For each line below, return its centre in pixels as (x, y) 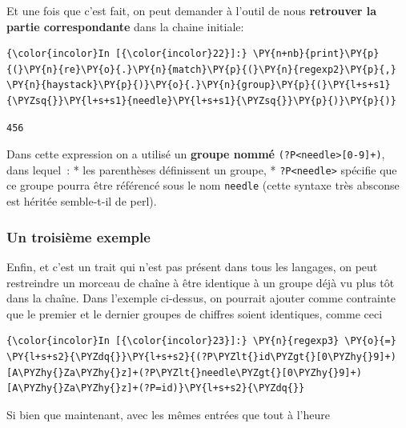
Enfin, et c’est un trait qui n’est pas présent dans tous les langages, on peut (192, 266)
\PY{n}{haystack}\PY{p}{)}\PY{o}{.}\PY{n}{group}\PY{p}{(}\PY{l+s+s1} (199, 85)
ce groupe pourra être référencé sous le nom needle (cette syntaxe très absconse (203, 185)
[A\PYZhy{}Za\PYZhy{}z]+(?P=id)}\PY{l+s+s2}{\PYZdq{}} (156, 388)
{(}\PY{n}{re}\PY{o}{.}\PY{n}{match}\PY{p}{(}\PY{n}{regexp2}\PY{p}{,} (201, 69)
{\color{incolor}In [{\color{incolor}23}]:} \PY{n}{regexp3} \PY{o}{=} (201, 341)
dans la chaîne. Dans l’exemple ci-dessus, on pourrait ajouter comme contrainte (201, 298)
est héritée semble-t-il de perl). (82, 201)
